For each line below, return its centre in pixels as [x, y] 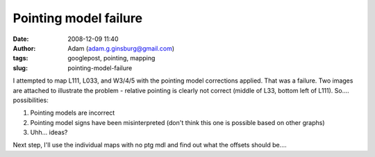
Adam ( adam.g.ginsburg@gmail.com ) [121, 48]
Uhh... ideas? [49, 133]
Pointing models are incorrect [73, 113]
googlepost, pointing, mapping [111, 58]
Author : [24, 48]
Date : [21, 39]
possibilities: [31, 100]
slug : [20, 68]
